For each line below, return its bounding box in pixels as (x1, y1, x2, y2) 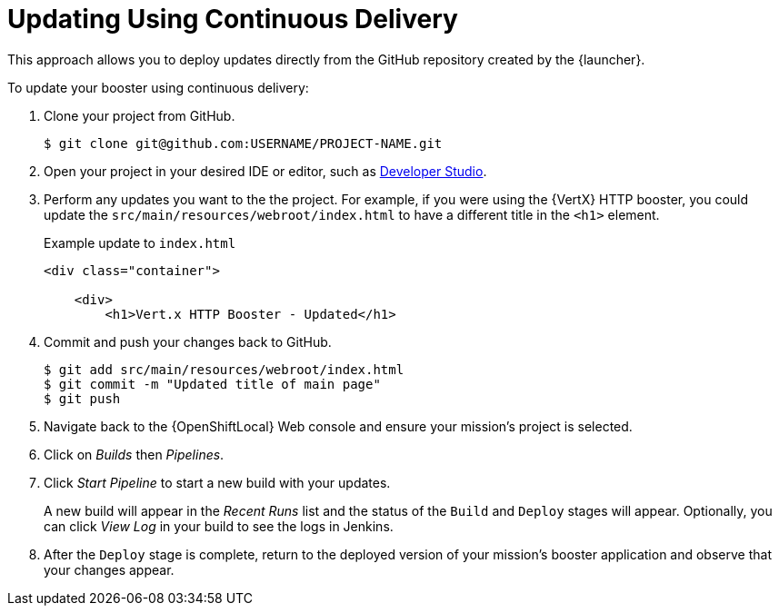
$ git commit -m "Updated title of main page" (44, 376, 381, 391)
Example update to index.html (44, 234, 236, 251)
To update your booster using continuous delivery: (7, 79, 309, 95)
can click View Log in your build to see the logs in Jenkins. (44, 518, 394, 534)
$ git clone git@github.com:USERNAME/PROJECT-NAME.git (44, 135, 443, 151)
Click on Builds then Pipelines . (44, 446, 225, 462)
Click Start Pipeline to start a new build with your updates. (44, 474, 391, 490)
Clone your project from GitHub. (44, 107, 235, 124)
